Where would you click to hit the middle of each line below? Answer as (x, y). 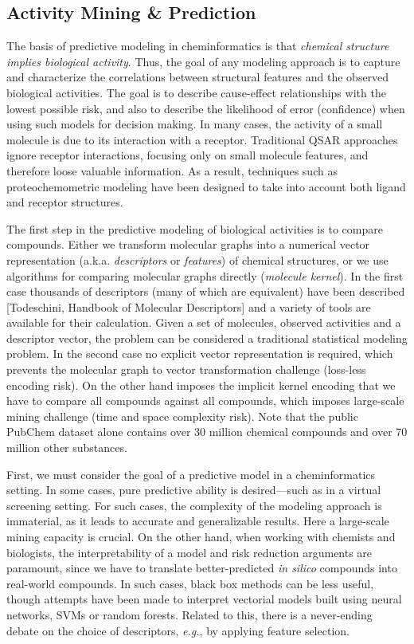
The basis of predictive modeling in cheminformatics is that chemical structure (198, 46)
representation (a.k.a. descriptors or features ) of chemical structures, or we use (197, 259)
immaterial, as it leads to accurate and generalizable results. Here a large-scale (198, 521)
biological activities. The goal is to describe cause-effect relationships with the (196, 92)
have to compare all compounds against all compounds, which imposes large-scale (205, 401)
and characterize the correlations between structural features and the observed (198, 77)
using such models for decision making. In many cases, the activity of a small (195, 124)
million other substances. (67, 448)
